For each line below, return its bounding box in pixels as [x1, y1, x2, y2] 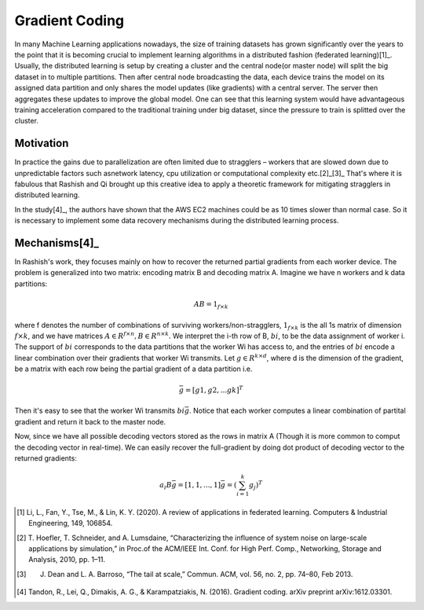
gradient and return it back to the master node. [14, 417, 166, 426]
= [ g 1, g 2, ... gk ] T [185, 384, 243, 395]
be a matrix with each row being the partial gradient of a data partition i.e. [14, 364, 253, 373]
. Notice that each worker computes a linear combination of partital [188, 406, 406, 416]
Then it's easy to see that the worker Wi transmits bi [14, 406, 185, 416]
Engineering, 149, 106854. [28, 519, 113, 528]
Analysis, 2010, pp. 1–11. [28, 555, 106, 564]
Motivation [14, 137, 69, 150]
